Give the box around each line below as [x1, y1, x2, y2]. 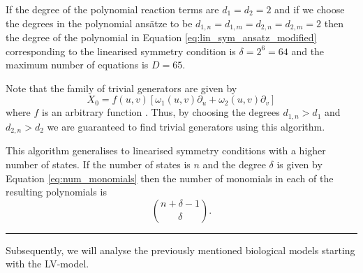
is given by [276, 156, 323, 171]
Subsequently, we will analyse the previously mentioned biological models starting [6, 242, 355, 257]
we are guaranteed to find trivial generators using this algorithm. [47, 119, 325, 133]
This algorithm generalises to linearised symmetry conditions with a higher [6, 143, 326, 158]
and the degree [202, 156, 266, 171]
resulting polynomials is [6, 184, 107, 199]
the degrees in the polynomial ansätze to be [6, 15, 193, 30]
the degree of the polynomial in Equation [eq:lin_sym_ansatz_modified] [6, 30, 317, 45]
